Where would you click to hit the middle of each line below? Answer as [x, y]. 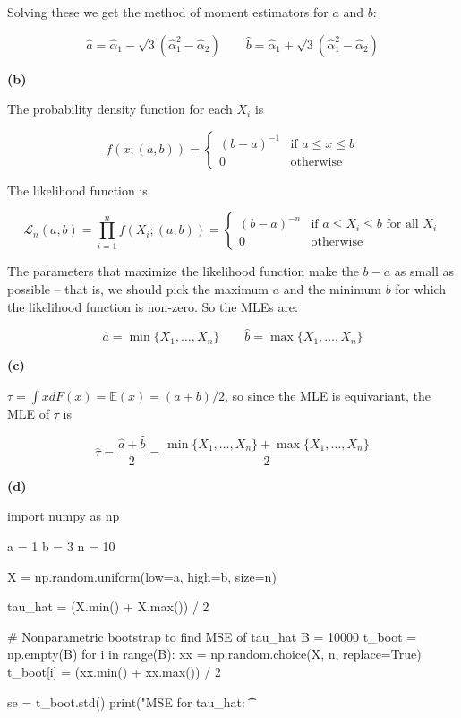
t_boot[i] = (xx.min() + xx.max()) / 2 [114, 671]
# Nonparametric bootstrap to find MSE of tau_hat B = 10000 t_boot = [212, 636]
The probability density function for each [120, 109]
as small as [424, 271]
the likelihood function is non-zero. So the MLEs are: [153, 306]
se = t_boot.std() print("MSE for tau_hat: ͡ [128, 701]
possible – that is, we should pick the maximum [138, 288]
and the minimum [332, 288]
